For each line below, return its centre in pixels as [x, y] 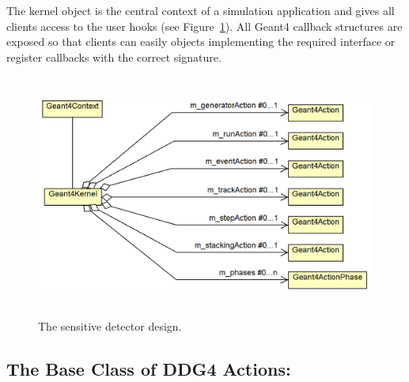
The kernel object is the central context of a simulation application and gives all [201, 10]
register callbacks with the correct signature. [114, 57]
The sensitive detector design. [110, 326]
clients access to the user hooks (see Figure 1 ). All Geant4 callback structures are [204, 26]
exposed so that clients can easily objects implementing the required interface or [201, 42]
